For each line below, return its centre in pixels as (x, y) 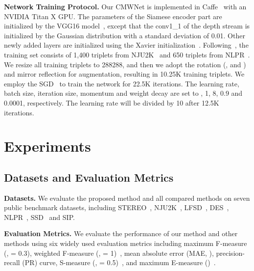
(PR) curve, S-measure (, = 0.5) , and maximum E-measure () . (119, 262)
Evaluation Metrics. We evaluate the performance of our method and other (121, 233)
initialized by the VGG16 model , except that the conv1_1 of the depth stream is (127, 26)
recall (12, 262)
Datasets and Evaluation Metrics (89, 177)
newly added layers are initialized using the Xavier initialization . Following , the (126, 45)
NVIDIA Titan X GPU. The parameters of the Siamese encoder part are (113, 16)
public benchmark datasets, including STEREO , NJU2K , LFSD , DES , (116, 207)
